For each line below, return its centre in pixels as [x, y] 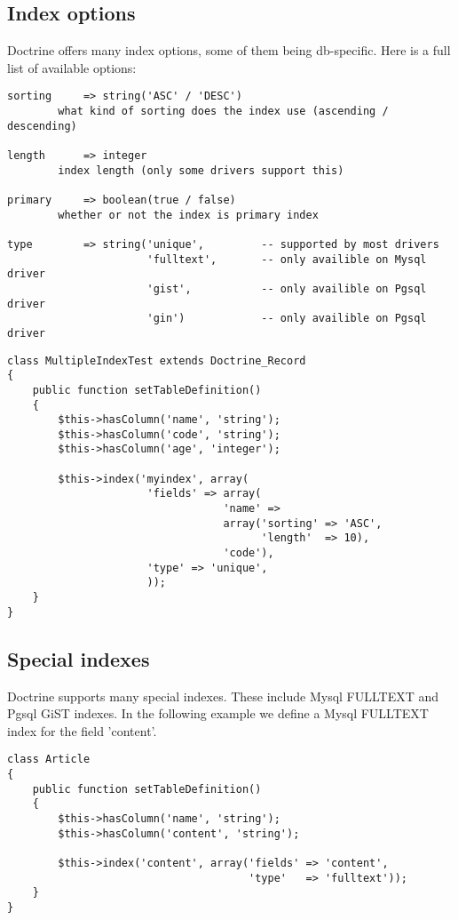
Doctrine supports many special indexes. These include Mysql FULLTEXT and [223, 696]
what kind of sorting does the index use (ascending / [223, 112]
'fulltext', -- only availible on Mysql [287, 259]
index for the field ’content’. [82, 730]
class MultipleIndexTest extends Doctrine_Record [157, 360]
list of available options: [72, 67]
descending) [42, 126]
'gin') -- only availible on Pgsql [287, 319]
